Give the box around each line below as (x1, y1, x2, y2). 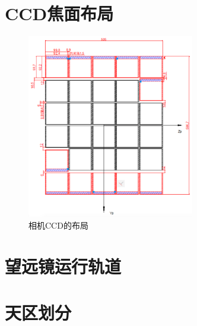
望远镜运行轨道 (5, 254, 122, 278)
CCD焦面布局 (5, 1, 114, 26)
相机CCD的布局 (28, 219, 88, 232)
